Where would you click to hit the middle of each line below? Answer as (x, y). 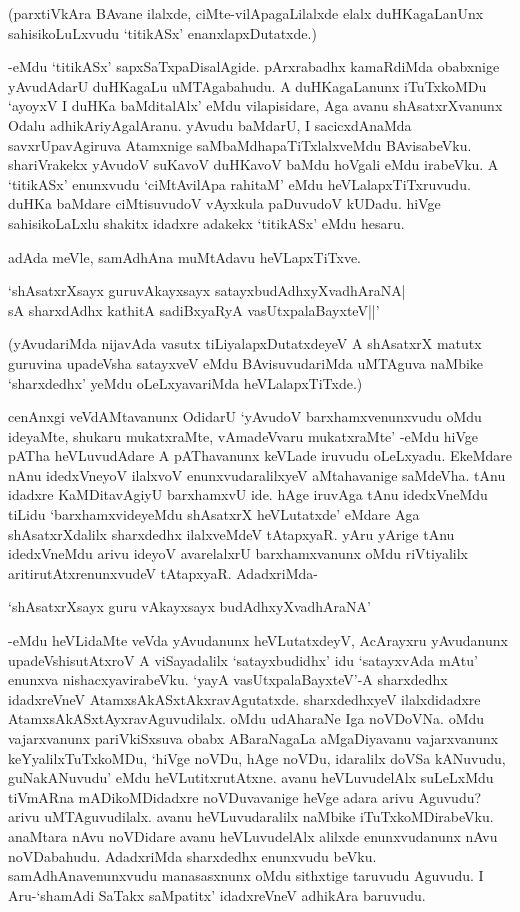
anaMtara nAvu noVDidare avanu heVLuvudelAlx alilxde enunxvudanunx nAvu (253, 835)
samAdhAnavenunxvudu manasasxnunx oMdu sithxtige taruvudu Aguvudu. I (246, 875)
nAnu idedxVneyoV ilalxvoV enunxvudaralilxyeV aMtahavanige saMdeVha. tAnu (257, 474)
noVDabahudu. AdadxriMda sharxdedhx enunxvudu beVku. (192, 855)
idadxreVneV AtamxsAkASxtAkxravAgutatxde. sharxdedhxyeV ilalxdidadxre (244, 698)
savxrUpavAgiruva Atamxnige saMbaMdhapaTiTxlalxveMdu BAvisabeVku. (240, 144)
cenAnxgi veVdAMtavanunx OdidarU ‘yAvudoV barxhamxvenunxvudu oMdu (245, 416)
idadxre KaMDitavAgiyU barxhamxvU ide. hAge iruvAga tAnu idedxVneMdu (248, 494)
